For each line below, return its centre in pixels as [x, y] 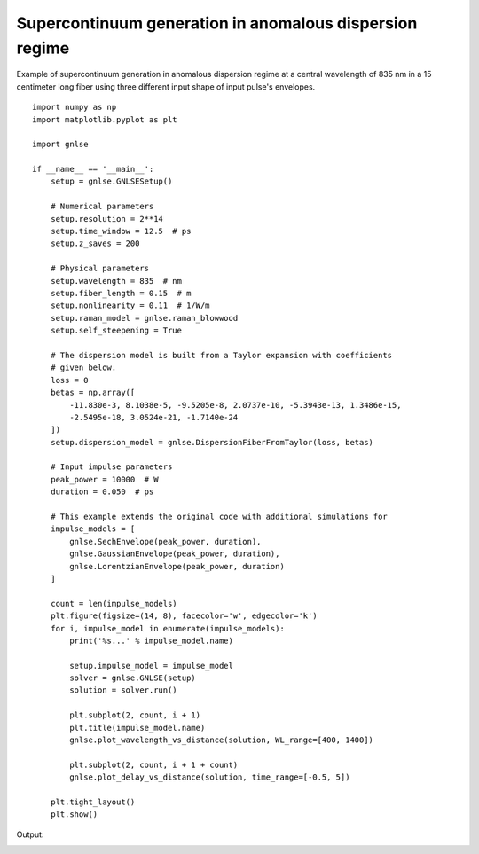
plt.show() [74, 815]
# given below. [83, 368]
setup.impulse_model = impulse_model [152, 666]
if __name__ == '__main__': [93, 169]
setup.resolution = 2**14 [107, 219]
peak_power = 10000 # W [104, 479]
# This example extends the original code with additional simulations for [219, 517]
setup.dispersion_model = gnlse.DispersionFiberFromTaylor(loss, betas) [212, 442]
